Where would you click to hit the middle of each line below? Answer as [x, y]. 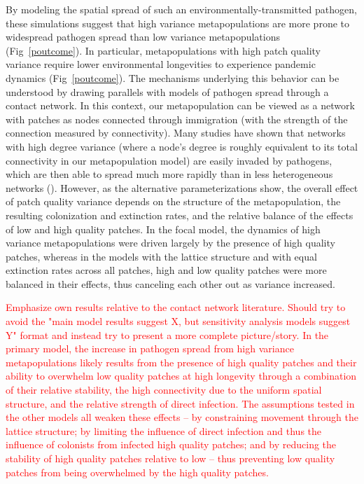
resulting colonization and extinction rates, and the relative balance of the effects [180, 215]
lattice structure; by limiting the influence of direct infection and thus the [164, 430]
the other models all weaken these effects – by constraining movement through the [182, 417]
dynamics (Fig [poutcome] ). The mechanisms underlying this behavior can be [173, 77]
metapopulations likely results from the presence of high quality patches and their [181, 362]
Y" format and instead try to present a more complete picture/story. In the [167, 334]
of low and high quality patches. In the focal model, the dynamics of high [163, 229]
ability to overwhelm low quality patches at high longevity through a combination [181, 376]
